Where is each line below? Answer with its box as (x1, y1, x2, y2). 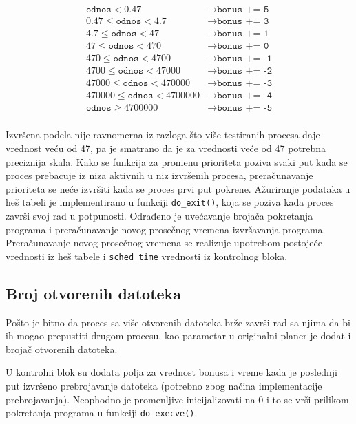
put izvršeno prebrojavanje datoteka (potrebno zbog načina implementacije (6, 378, 322, 392)
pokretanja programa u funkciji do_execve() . (6, 405, 198, 420)
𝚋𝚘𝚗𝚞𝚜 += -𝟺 (217, 91, 273, 101)
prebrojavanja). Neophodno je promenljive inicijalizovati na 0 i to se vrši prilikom (6, 392, 349, 406)
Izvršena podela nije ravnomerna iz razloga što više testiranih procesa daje (6, 127, 320, 142)
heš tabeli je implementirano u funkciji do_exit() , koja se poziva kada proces (6, 195, 334, 209)
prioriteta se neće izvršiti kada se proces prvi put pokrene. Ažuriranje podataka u (6, 181, 350, 195)
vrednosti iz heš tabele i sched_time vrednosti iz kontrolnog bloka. (6, 248, 288, 263)
